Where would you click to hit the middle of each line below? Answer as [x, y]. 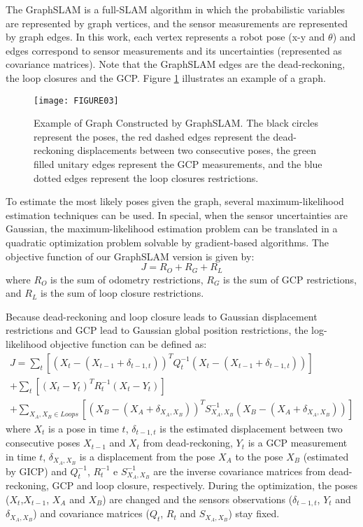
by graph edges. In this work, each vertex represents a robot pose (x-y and [165, 37]
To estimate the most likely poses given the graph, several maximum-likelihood [175, 201]
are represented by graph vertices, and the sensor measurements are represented [177, 23]
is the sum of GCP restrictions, [290, 279]
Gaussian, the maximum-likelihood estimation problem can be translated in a [172, 229]
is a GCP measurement [298, 443]
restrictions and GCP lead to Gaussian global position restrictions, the [157, 330]
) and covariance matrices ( [91, 513]
